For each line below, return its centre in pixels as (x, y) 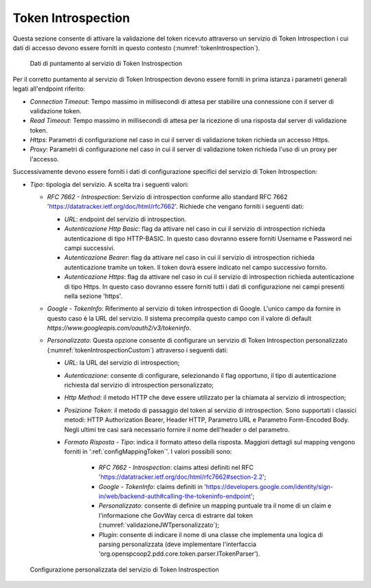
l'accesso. (44, 159)
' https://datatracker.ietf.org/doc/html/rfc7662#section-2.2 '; (182, 477)
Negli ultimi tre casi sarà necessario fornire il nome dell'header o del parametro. (177, 429)
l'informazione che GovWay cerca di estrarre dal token (176, 515)
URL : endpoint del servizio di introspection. (125, 219)
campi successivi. (90, 248)
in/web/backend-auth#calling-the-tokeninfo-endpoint (175, 496)
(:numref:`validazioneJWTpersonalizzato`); (159, 525)
